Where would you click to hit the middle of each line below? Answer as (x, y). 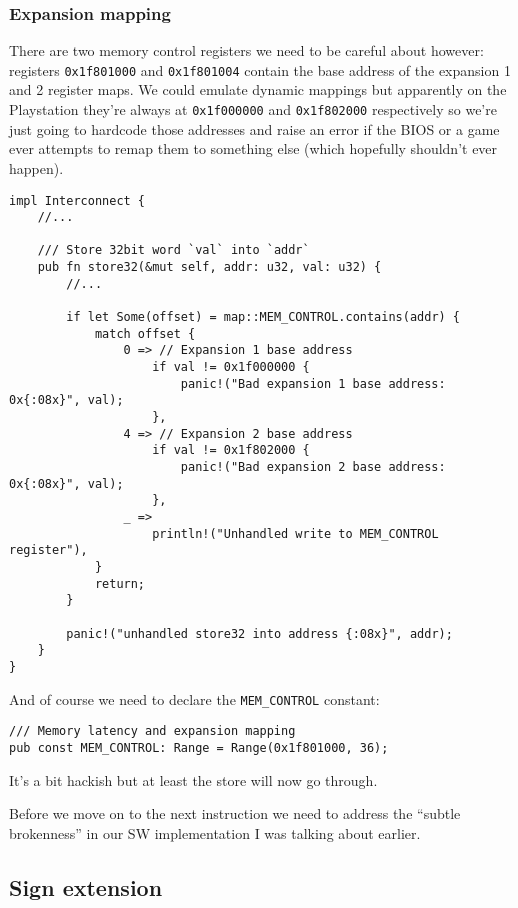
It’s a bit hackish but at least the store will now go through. (193, 779)
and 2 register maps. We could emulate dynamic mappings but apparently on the (258, 89)
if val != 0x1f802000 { (231, 450)
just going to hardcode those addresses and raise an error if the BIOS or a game (254, 128)
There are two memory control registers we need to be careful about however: (246, 50)
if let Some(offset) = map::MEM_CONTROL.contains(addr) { (263, 317)
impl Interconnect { (77, 200)
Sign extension (86, 886)
